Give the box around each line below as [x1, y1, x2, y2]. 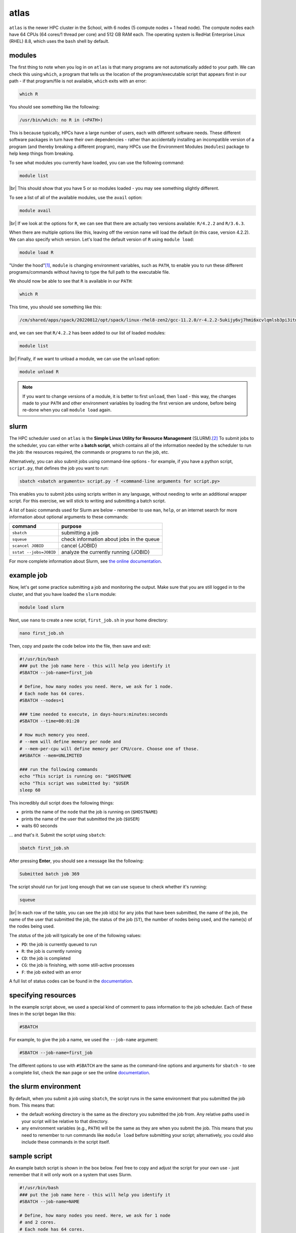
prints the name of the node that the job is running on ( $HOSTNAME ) [21, 809, 158, 815]
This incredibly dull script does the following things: [9, 800, 114, 806]
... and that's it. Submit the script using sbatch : [9, 832, 106, 838]
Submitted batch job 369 [19, 871, 80, 876]
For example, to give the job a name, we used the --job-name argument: [9, 1037, 158, 1043]
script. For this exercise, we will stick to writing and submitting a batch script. [9, 498, 166, 504]
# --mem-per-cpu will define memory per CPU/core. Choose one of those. [19, 746, 199, 752]
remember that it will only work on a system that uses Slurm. [9, 1172, 132, 1178]
